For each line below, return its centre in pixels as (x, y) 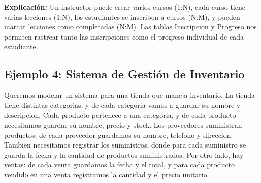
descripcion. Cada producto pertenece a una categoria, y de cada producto (120, 115)
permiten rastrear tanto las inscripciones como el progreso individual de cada (124, 36)
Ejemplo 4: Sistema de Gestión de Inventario (124, 74)
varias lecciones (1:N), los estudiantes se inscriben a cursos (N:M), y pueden (122, 16)
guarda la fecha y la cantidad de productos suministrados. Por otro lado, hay (124, 154)
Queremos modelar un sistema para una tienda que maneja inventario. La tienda (130, 95)
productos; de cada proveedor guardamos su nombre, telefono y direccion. (119, 135)
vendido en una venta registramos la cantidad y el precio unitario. (107, 174)
